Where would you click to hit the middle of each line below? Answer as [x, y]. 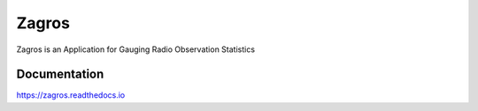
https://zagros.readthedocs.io [71, 95]
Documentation [60, 74]
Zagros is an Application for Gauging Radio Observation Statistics [136, 49]
